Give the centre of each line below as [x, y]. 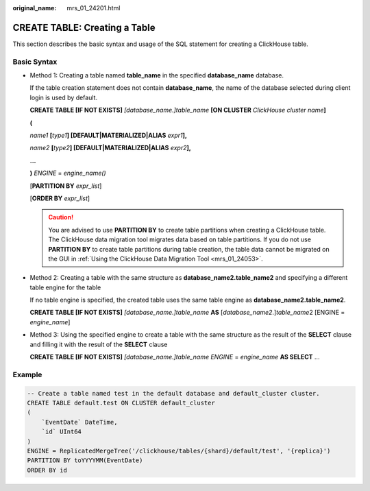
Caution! [61, 217]
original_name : [35, 8]
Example [27, 374]
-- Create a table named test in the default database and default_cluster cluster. [173, 393]
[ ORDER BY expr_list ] [60, 198]
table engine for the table [65, 287]
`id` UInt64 [62, 432]
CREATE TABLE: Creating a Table [84, 27]
